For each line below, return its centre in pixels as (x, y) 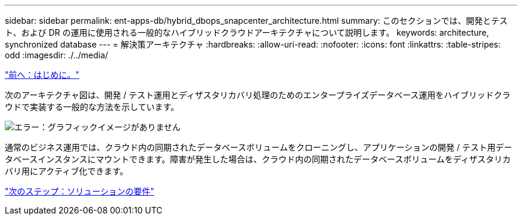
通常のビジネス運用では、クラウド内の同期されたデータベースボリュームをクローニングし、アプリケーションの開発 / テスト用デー (259, 147)
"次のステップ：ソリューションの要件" (80, 191)
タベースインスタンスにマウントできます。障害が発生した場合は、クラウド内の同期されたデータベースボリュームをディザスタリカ (258, 159)
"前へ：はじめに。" (42, 75)
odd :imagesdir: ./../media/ (57, 55)
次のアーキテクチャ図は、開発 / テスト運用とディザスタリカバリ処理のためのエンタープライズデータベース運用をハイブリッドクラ (258, 95)
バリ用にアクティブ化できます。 (67, 171)
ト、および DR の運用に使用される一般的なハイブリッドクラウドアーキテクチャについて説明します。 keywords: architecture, (247, 32)
